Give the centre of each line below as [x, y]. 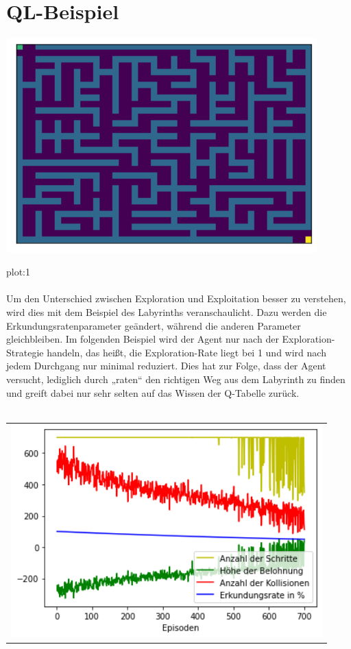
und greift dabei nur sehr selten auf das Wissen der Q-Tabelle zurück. [153, 392]
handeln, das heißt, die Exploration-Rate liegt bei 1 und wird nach [186, 352]
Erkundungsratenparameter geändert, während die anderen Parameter [154, 325]
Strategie [25, 352]
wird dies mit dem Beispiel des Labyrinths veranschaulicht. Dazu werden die [167, 311]
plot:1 [19, 272]
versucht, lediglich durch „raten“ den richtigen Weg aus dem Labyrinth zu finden [176, 379]
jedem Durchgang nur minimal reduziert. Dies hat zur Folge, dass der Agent [166, 366]
